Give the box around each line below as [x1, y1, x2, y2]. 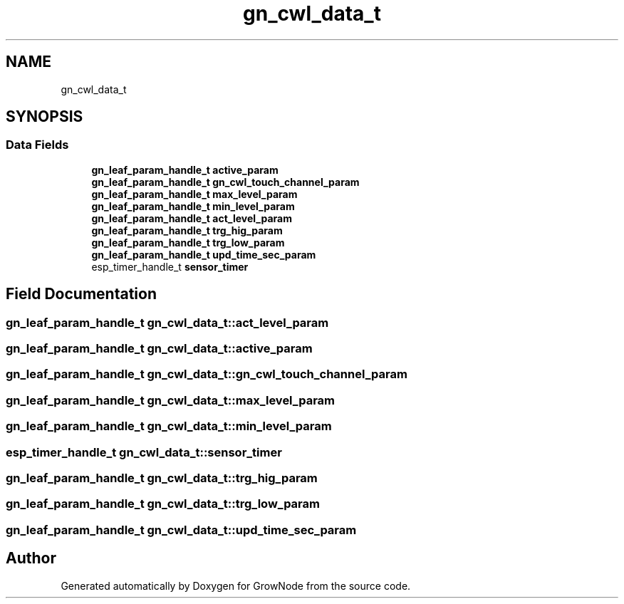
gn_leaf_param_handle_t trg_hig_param [91, 224, 283, 236]
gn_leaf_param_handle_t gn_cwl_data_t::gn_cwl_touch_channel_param [6, 367, 407, 382]
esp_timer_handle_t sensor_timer [91, 260, 249, 273]
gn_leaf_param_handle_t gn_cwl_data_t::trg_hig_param [6, 470, 318, 485]
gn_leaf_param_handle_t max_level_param [91, 187, 298, 200]
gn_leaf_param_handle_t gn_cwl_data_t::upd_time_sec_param [6, 522, 357, 537]
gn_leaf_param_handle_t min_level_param [91, 199, 295, 212]
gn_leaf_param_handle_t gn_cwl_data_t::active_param [6, 341, 313, 356]
